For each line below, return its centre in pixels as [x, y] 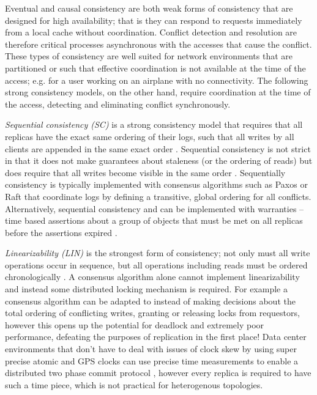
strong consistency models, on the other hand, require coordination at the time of [158, 92]
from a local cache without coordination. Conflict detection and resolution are [151, 32]
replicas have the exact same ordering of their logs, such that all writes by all [150, 136]
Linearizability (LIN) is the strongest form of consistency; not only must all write [158, 253]
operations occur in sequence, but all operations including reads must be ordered [156, 264]
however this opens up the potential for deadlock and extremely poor [135, 324]
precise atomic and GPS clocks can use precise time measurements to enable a [152, 360]
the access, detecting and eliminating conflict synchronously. [118, 104]
